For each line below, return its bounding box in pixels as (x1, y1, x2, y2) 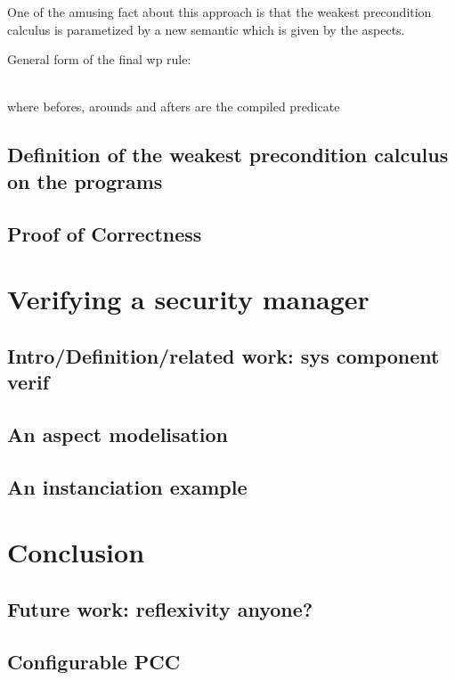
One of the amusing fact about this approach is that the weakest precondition (7, 3, 432, 20)
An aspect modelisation (7, 420, 228, 447)
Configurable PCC (7, 647, 181, 675)
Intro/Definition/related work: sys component (7, 341, 440, 369)
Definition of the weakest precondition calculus (7, 141, 449, 168)
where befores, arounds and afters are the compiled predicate (7, 97, 340, 116)
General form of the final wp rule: (7, 50, 191, 69)
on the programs (7, 167, 163, 194)
